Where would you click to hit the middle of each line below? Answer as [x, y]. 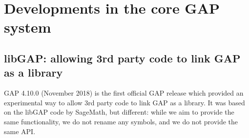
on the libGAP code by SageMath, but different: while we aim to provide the [119, 112]
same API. [20, 131]
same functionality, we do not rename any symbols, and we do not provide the [121, 121]
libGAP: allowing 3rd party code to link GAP [122, 58]
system [28, 27]
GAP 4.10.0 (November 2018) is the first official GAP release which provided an [124, 93]
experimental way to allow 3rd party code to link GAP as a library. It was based [124, 102]
